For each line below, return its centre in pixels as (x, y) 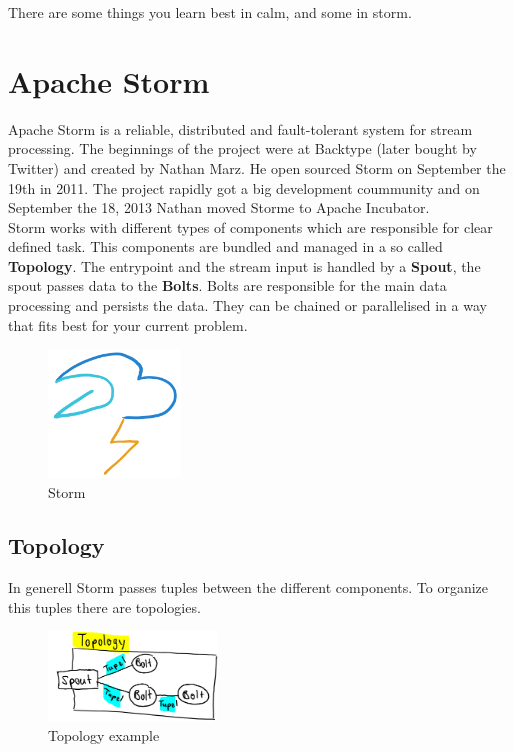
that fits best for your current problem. (128, 324)
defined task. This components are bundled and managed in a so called (225, 246)
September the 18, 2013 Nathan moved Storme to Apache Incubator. (219, 207)
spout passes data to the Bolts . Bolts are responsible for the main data (227, 285)
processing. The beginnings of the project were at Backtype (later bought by (242, 148)
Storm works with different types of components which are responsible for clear (250, 226)
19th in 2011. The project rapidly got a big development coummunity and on (244, 187)
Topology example (104, 735)
